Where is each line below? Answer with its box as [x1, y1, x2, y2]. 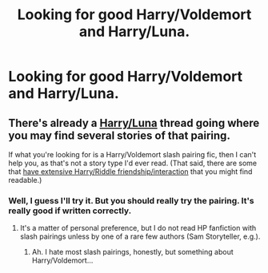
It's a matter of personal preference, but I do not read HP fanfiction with [19, 224, 257, 233]
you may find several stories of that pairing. [8, 129, 230, 142]
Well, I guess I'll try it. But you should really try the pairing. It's [8, 195, 254, 206]
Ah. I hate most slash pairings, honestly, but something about [31, 247, 234, 257]
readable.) [8, 176, 42, 184]
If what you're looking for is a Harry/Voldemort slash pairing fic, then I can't [8, 150, 257, 159]
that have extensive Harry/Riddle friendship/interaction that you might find [8, 167, 253, 176]
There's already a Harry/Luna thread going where [8, 116, 260, 129]
